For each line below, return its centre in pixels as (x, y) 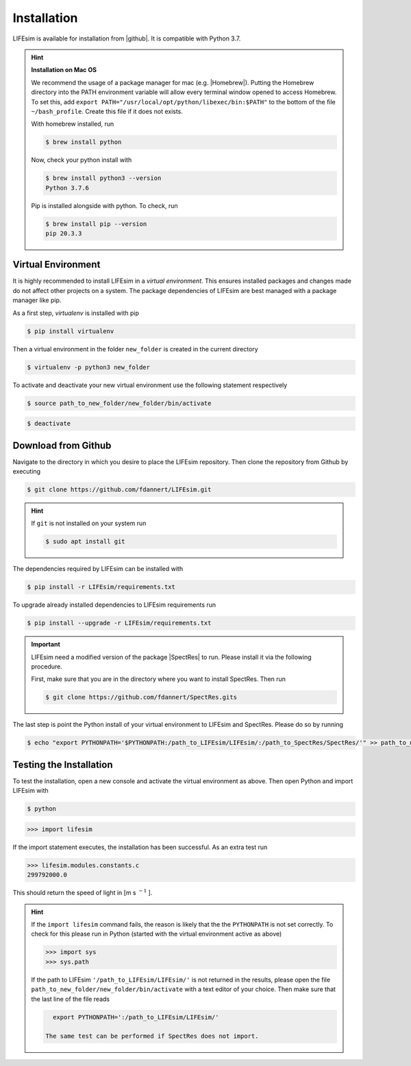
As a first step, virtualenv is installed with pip (76, 313)
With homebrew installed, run (73, 124)
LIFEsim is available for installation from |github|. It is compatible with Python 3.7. (127, 38)
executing (27, 472)
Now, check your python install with (82, 160)
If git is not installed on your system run (89, 523)
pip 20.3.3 (64, 233)
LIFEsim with (31, 791)
